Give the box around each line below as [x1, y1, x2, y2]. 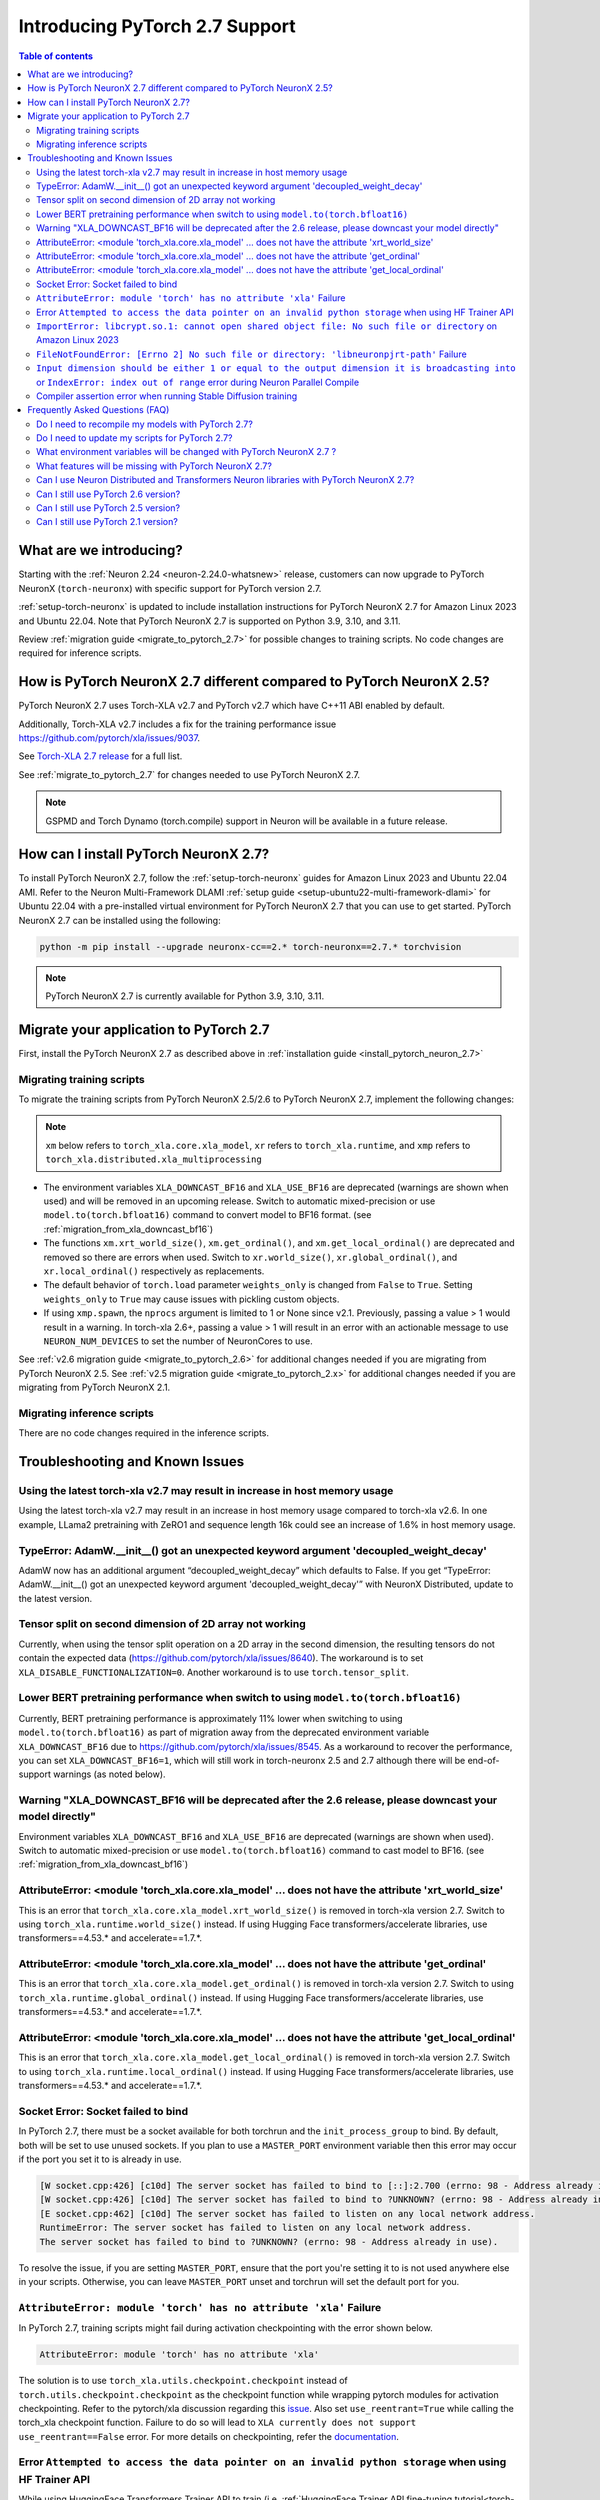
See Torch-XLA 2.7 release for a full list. [18, 750, 183, 762]
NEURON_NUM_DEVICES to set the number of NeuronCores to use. [43, 1335, 314, 1347]
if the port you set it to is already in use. [18, 2153, 182, 2165]
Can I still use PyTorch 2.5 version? [36, 502, 181, 514]
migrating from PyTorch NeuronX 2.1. [18, 1381, 171, 1394]
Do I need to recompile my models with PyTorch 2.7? [36, 418, 254, 430]
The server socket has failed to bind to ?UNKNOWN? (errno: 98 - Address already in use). [39, 2236, 499, 2247]
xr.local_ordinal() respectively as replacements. [43, 1265, 265, 1277]
